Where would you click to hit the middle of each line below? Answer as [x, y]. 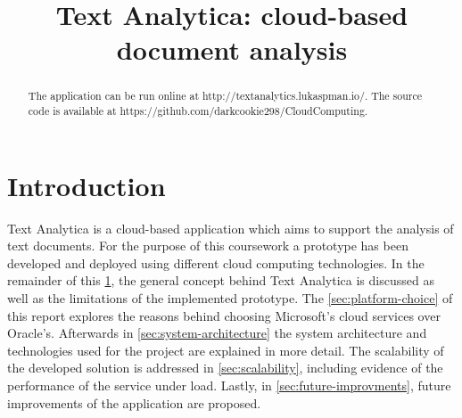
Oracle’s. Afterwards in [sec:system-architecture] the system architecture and [217, 333]
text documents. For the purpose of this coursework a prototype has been [208, 246]
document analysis [232, 49]
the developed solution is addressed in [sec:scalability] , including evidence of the [225, 368]
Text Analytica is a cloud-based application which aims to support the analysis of [231, 228]
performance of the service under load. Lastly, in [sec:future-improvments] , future [229, 385]
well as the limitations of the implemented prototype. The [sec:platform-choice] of [230, 297]
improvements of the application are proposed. [134, 402]
